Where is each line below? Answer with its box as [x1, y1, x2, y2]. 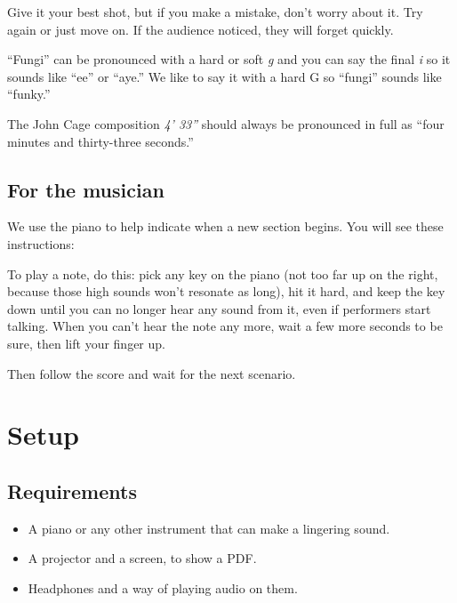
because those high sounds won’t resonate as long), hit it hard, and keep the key [7, 282, 445, 301]
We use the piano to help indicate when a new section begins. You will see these [7, 217, 444, 236]
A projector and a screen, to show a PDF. [28, 549, 257, 567]
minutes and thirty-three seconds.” [7, 132, 194, 150]
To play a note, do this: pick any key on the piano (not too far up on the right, [7, 264, 438, 283]
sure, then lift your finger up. [7, 334, 165, 352]
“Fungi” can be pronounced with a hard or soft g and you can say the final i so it [7, 50, 451, 68]
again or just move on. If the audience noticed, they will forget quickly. [7, 20, 394, 38]
